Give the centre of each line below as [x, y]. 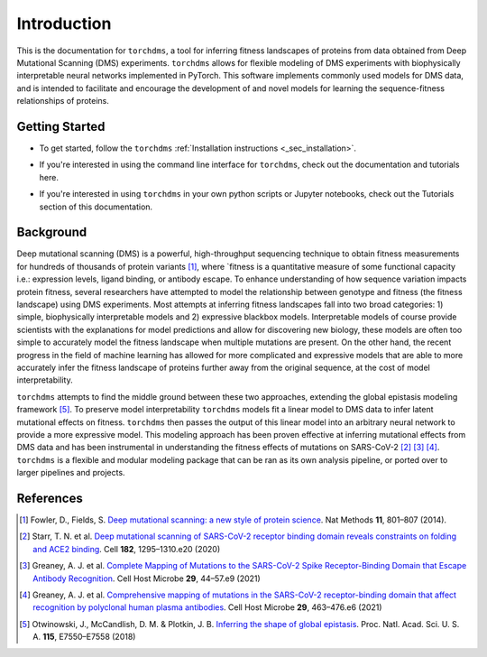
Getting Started [61, 126]
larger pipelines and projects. [71, 473]
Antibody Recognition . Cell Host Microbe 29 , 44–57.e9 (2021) [147, 578]
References [50, 498]
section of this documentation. [96, 207]
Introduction [64, 23]
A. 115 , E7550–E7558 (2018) [84, 637]
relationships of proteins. [63, 101]
